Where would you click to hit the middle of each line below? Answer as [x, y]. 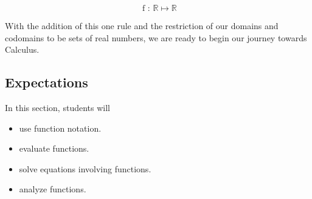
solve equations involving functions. [85, 168]
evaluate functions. [54, 148]
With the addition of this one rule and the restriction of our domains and [142, 25]
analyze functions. [53, 189]
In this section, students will [57, 107]
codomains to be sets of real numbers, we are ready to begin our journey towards [156, 37]
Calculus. [22, 49]
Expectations [47, 82]
